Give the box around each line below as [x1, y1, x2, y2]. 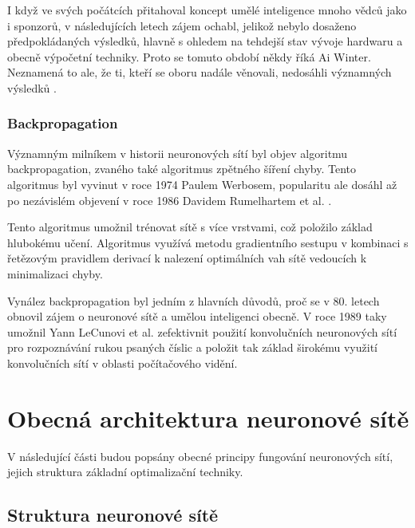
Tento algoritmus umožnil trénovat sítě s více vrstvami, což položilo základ [7, 219, 373, 235]
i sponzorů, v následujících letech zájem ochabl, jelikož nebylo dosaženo [7, 17, 357, 33]
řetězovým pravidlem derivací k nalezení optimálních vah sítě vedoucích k [7, 250, 367, 266]
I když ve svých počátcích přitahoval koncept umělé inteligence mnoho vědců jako [7, 2, 407, 18]
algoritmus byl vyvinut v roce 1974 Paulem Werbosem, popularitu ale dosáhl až [7, 175, 397, 192]
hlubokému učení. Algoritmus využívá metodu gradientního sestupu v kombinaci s [7, 234, 409, 250]
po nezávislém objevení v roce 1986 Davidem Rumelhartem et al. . [7, 191, 332, 208]
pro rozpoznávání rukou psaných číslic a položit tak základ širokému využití [7, 339, 377, 356]
